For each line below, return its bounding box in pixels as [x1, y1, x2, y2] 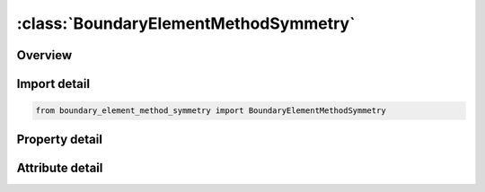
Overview [16, 48, 73, 63]
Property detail [16, 131, 103, 147]
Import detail [16, 76, 90, 92]
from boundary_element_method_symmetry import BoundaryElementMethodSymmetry [35, 106, 386, 116]
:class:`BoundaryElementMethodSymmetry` [16, 13, 356, 33]
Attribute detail [16, 160, 103, 175]
